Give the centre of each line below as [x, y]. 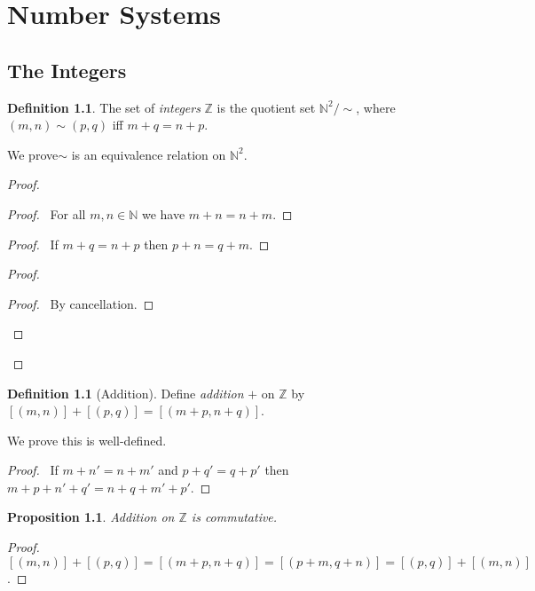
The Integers [67, 70]
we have [163, 213]
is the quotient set [266, 107]
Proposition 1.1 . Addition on [91, 517]
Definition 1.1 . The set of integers [104, 107]
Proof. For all [47, 213]
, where [376, 107]
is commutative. [234, 517]
